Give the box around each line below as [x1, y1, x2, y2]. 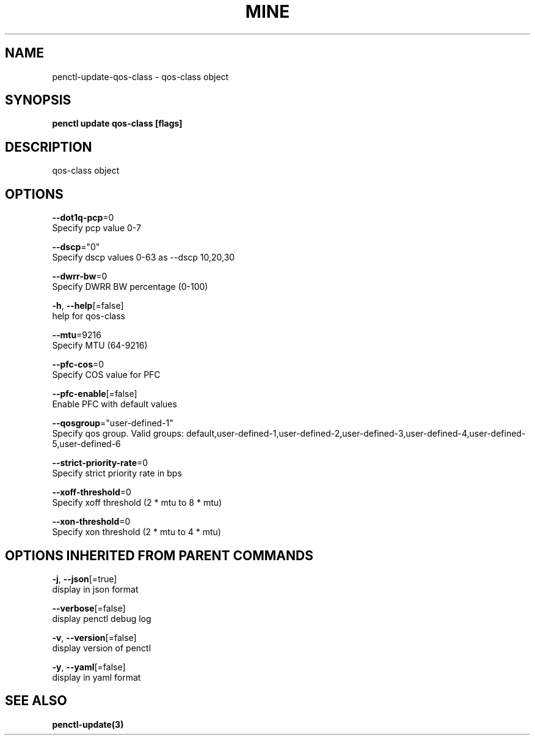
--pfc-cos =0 [52, 359, 104, 370]
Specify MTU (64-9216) [52, 340, 148, 351]
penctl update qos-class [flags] [52, 118, 183, 129]
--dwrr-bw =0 [52, 271, 107, 282]
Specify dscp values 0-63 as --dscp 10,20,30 [52, 252, 235, 263]
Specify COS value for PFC [52, 369, 161, 380]
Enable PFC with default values [52, 399, 177, 410]
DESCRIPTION [5, 139, 92, 155]
